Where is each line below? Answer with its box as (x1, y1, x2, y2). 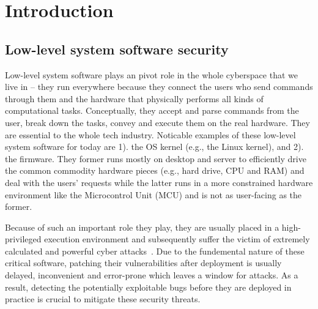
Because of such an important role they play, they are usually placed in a (5, 220, 279, 233)
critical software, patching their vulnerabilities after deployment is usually (5, 256, 282, 269)
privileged (5, 233, 42, 245)
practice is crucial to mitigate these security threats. (5, 292, 201, 305)
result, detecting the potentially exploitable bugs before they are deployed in (5, 280, 292, 293)
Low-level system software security (5, 39, 229, 58)
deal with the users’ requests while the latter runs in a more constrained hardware (5, 176, 313, 188)
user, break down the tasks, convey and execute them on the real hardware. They (5, 116, 310, 128)
